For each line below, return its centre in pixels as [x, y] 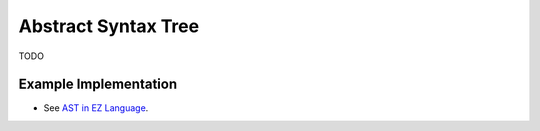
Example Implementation [98, 84]
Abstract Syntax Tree [109, 26]
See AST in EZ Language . [96, 108]
